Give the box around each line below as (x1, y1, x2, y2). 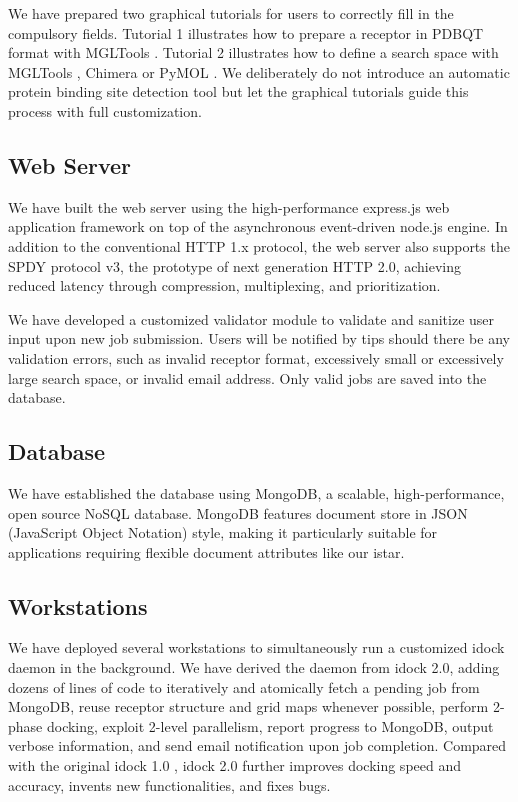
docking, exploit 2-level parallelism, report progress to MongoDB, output (46, 715, 494, 736)
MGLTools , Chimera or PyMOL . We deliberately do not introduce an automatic (8, 61, 510, 82)
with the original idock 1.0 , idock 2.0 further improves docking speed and (8, 755, 462, 776)
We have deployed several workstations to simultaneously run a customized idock (8, 637, 505, 658)
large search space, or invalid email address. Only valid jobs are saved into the (8, 367, 487, 388)
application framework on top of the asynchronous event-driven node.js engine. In (8, 216, 508, 237)
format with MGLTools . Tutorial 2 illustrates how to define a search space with (8, 42, 499, 63)
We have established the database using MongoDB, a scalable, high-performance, (8, 482, 505, 503)
